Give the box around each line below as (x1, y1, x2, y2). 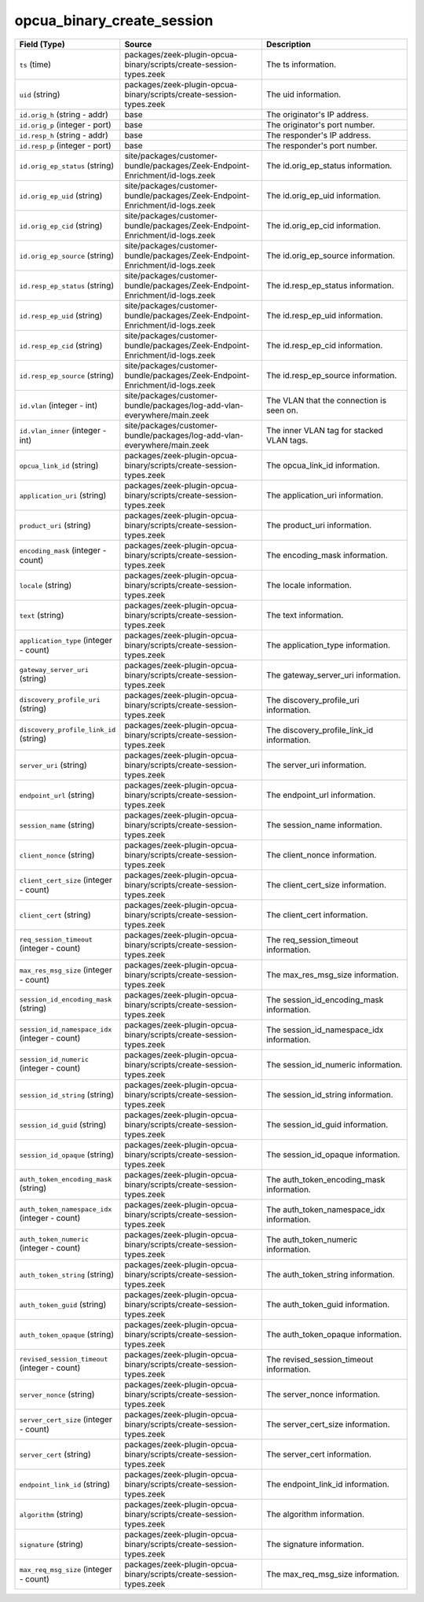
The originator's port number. (265, 119, 375, 130)
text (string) (19, 609, 64, 620)
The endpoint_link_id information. (265, 1479, 390, 1490)
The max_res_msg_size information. (265, 969, 400, 980)
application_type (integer (19, 634, 113, 645)
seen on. (265, 405, 298, 416)
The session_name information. (265, 819, 382, 830)
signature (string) (19, 1538, 84, 1549)
